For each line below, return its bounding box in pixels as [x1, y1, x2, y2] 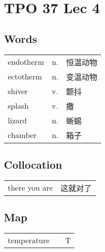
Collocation [4, 156, 62, 172]
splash [8, 100, 29, 112]
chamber [8, 129, 37, 141]
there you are [8, 182, 53, 194]
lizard [8, 115, 27, 126]
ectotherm [8, 71, 42, 82]
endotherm [8, 56, 44, 68]
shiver [8, 85, 28, 97]
